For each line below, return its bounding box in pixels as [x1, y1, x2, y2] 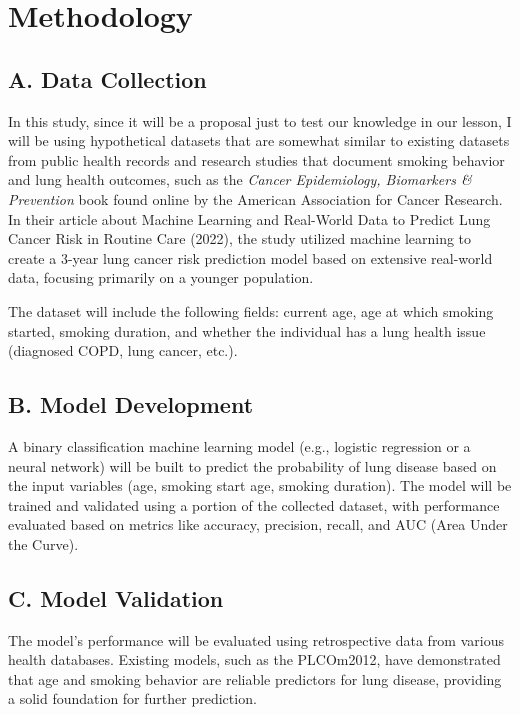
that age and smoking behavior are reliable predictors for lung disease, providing [8, 668, 502, 689]
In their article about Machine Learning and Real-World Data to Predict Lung [8, 208, 491, 229]
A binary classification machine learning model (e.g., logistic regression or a [8, 435, 471, 456]
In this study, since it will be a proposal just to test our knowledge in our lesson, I [8, 110, 512, 131]
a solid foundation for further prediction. [8, 688, 257, 709]
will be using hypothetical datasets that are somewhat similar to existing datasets [8, 130, 510, 151]
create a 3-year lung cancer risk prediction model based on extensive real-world [8, 247, 493, 268]
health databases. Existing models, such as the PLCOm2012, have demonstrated [8, 649, 501, 670]
